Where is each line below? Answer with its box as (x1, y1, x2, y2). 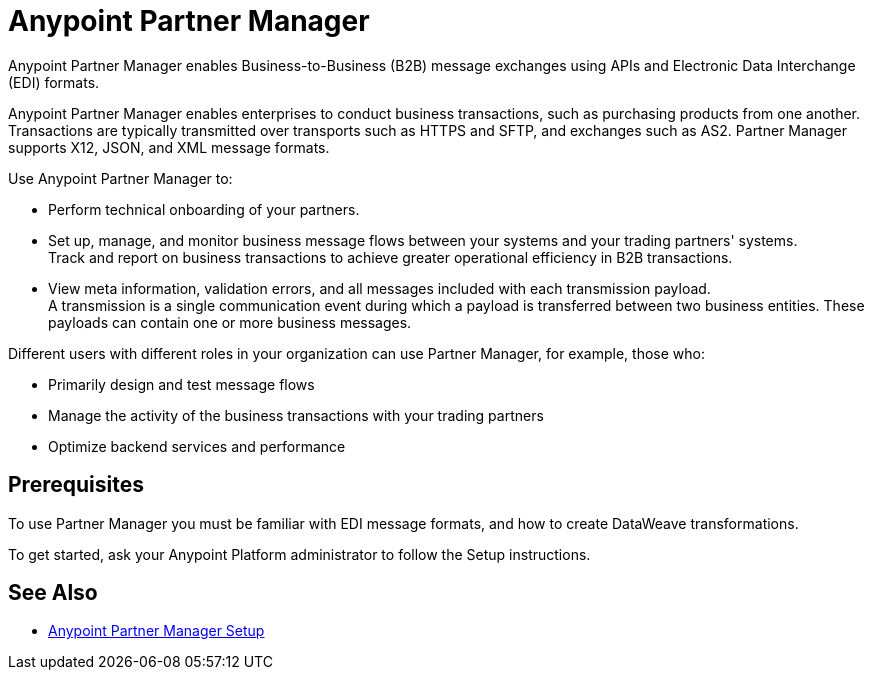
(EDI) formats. (8, 73, 100, 91)
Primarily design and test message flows (48, 375, 315, 393)
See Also (8, 580, 98, 606)
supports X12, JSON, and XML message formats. (8, 138, 330, 156)
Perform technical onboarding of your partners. (48, 200, 360, 218)
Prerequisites (8, 472, 144, 498)
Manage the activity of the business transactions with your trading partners (48, 406, 544, 424)
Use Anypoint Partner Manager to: (8, 169, 233, 187)
